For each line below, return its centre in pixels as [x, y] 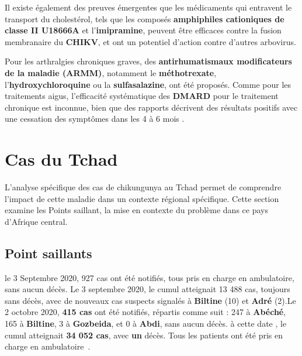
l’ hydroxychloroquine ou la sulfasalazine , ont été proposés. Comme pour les [148, 84]
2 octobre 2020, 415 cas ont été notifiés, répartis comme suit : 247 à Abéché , [145, 312]
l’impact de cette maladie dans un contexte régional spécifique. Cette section [142, 198]
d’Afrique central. [36, 221]
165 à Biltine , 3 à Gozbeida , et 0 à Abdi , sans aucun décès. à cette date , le [146, 324]
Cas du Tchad [61, 159]
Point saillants [48, 253]
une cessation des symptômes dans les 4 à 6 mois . [95, 119]
